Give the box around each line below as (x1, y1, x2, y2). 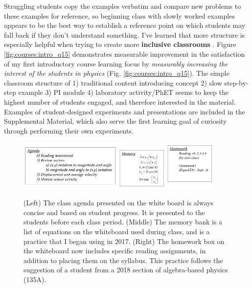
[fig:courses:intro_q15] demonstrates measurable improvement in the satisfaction (4, 48, 245, 59)
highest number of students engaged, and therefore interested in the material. (4, 96, 236, 107)
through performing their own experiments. (4, 125, 134, 135)
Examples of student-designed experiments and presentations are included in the (4, 106, 245, 116)
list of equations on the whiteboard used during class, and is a (23, 226, 210, 237)
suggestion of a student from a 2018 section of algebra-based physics (23, 265, 228, 275)
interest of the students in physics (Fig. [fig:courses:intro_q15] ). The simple (4, 68, 229, 78)
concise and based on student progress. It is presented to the (23, 207, 205, 217)
